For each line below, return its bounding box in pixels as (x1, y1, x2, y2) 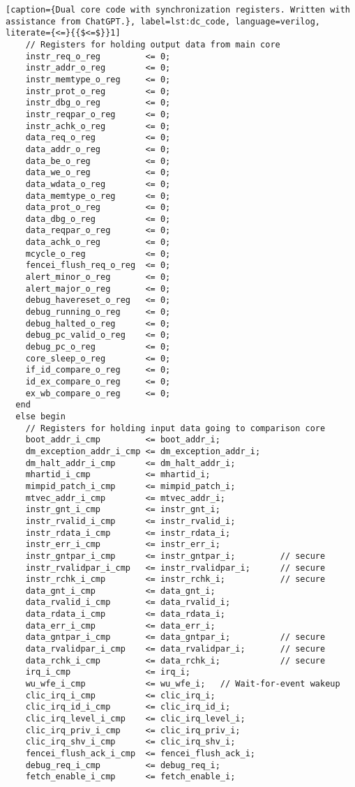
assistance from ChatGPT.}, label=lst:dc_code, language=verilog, (6, 16, 321, 27)
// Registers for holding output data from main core (25, 39, 280, 50)
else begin (15, 411, 66, 421)
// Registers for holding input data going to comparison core (25, 423, 326, 433)
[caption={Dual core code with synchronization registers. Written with (6, 5, 350, 15)
